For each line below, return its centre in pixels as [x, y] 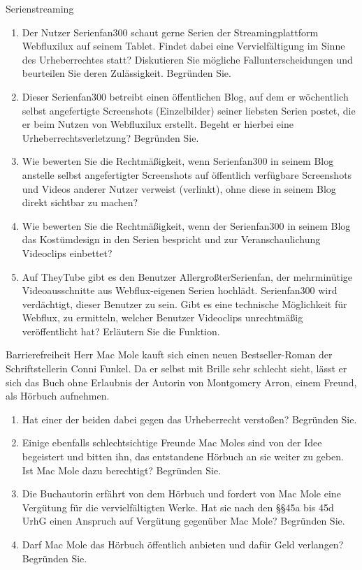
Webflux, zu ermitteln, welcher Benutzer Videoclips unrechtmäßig [162, 317]
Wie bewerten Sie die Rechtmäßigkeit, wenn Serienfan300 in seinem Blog [178, 161]
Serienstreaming [40, 8]
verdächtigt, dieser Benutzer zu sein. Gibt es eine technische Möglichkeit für [184, 304]
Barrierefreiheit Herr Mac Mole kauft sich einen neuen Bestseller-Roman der [169, 355]
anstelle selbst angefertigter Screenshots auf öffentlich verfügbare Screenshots [187, 174]
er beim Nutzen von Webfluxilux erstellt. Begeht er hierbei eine [158, 124]
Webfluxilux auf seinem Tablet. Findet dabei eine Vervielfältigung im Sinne [183, 46]
